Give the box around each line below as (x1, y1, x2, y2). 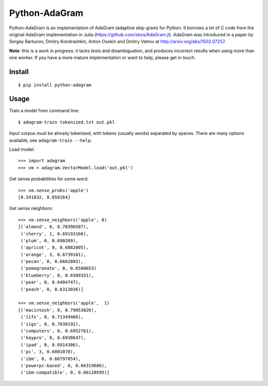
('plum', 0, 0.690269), (20, 238, 78, 243)
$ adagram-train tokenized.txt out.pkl (18, 119, 115, 125)
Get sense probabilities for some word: (9, 176, 89, 182)
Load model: (9, 146, 35, 152)
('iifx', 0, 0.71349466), (20, 314, 84, 320)
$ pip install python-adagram (18, 82, 92, 88)
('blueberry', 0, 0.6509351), (20, 272, 94, 278)
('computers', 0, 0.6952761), (20, 328, 94, 333)
